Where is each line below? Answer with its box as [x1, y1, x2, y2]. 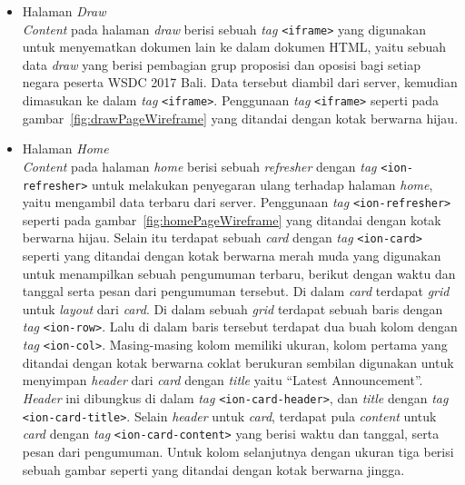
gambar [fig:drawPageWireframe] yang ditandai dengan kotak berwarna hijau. [22, 108, 459, 127]
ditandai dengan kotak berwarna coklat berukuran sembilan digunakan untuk [22, 352, 454, 371]
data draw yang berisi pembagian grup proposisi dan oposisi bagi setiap [22, 54, 420, 74]
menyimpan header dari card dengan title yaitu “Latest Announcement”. [22, 371, 423, 390]
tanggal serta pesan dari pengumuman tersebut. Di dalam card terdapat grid [22, 282, 450, 301]
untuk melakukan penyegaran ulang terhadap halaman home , [92, 174, 433, 193]
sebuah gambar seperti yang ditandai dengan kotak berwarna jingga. [22, 460, 405, 479]
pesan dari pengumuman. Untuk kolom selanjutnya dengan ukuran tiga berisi [22, 441, 454, 460]
